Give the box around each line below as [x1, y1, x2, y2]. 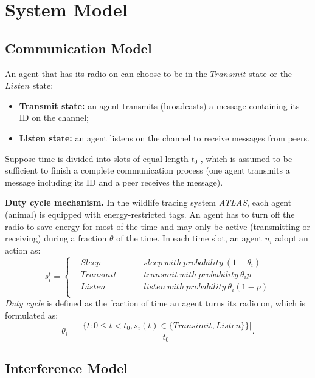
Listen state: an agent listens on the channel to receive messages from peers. [19, 131, 310, 144]
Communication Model [5, 38, 152, 57]
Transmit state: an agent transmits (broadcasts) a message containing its [19, 99, 300, 112]
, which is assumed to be [200, 152, 292, 164]
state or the [249, 67, 292, 79]
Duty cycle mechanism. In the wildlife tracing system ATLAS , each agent [5, 196, 292, 209]
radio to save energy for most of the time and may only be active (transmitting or [5, 220, 311, 232]
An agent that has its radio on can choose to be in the [5, 67, 207, 79]
